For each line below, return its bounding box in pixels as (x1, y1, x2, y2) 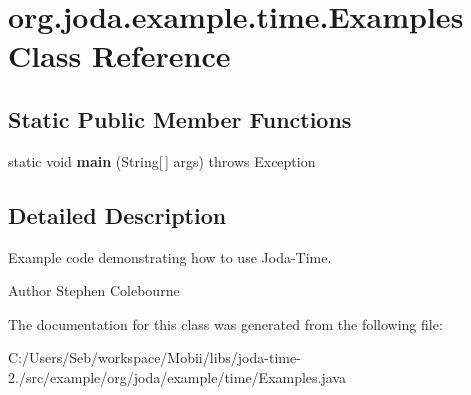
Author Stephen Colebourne (8, 280, 180, 301)
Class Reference (8, 35, 231, 76)
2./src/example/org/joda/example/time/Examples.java (8, 366, 346, 387)
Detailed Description (8, 199, 227, 230)
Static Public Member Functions (8, 103, 352, 134)
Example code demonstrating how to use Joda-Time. (8, 246, 332, 267)
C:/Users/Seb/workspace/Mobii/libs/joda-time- (8, 347, 301, 368)
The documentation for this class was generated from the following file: (8, 313, 443, 334)
